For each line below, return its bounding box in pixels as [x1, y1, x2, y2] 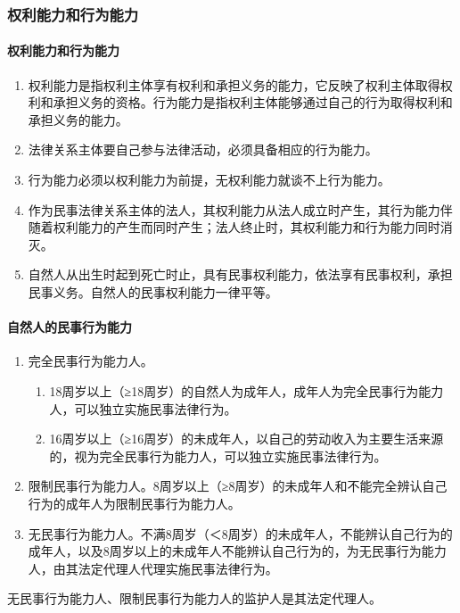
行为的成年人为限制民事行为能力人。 [28, 493, 241, 512]
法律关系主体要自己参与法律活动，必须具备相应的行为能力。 [28, 140, 378, 159]
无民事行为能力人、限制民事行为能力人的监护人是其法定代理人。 [7, 589, 382, 608]
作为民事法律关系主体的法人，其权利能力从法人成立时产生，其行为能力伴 [28, 200, 453, 219]
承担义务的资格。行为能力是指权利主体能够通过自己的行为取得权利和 [53, 93, 453, 112]
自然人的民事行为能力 [7, 318, 132, 336]
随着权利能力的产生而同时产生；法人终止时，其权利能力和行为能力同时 [28, 218, 440, 236]
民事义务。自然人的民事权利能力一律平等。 [28, 282, 278, 301]
